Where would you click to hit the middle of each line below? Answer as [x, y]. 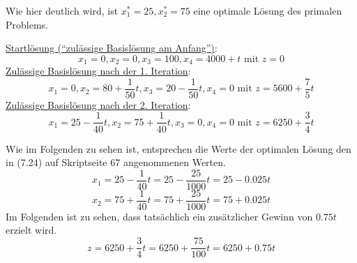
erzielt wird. [31, 230]
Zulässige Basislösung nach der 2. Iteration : [98, 104]
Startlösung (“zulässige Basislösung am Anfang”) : [112, 48]
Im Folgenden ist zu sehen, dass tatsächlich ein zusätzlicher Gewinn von [159, 216]
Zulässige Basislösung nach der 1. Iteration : [98, 71]
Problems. [27, 24]
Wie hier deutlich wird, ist [62, 10]
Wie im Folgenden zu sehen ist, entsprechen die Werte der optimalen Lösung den [178, 148]
